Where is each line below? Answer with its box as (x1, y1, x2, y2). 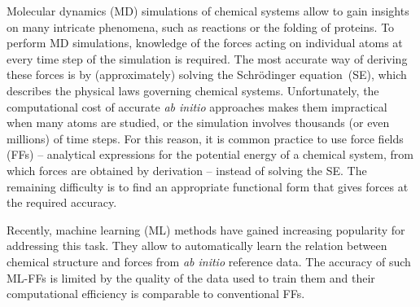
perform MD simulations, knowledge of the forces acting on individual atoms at (7, 34, 403, 51)
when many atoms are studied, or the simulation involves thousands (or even (7, 114, 390, 131)
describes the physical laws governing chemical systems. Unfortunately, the (7, 81, 379, 99)
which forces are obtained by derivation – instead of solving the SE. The (7, 161, 367, 178)
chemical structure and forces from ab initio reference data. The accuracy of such (7, 252, 411, 270)
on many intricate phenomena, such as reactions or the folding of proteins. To (7, 18, 395, 35)
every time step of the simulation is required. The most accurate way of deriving (7, 50, 408, 67)
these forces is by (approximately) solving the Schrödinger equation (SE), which (7, 66, 407, 83)
